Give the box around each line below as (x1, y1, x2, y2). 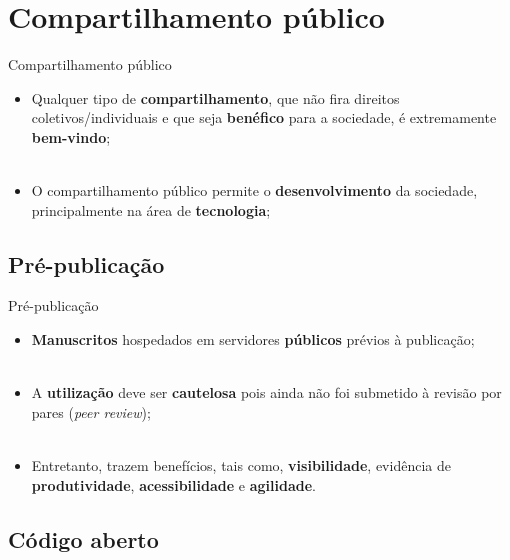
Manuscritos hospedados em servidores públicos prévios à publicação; (31, 329, 475, 350)
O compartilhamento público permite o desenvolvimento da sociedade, (31, 180, 478, 201)
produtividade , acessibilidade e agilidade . (31, 474, 316, 495)
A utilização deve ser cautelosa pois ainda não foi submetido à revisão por (31, 382, 502, 403)
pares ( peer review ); (31, 401, 151, 422)
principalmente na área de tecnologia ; (31, 199, 271, 220)
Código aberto (8, 523, 159, 554)
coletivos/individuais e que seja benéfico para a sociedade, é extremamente (31, 107, 497, 128)
